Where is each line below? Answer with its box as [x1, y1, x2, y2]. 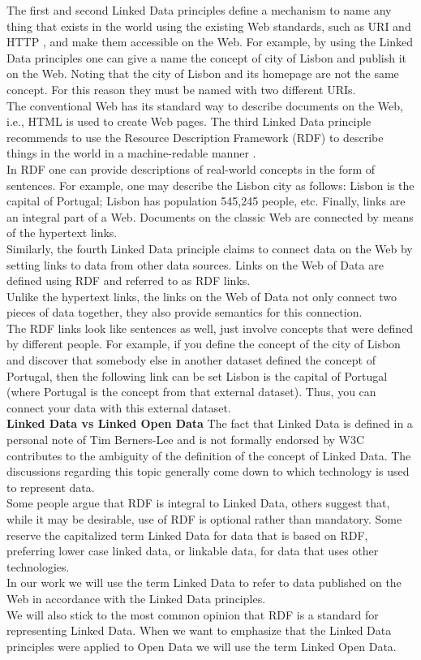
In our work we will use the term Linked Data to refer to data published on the [6, 574, 402, 591]
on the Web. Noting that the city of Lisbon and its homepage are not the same [6, 65, 399, 82]
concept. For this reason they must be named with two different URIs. [6, 80, 356, 97]
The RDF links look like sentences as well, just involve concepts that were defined [6, 319, 414, 336]
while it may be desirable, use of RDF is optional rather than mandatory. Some [6, 511, 402, 527]
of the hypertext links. [6, 224, 118, 241]
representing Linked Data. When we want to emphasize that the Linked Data [6, 622, 392, 639]
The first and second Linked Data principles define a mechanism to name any [6, 2, 392, 18]
